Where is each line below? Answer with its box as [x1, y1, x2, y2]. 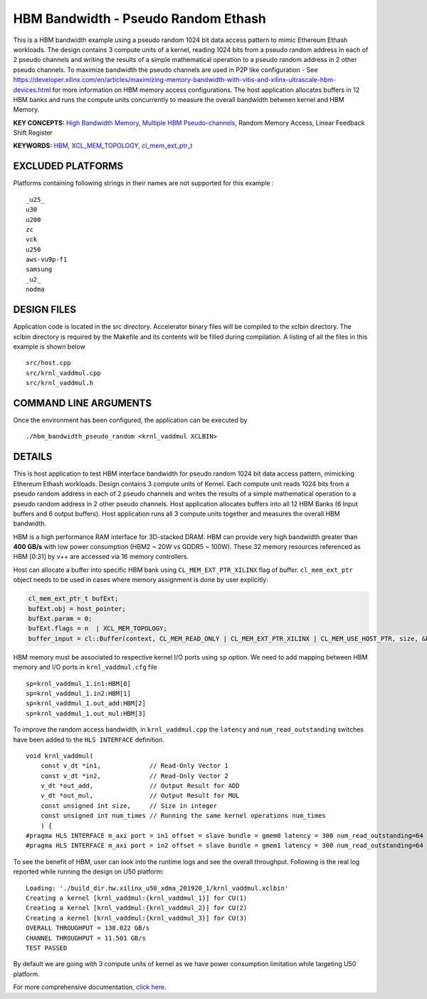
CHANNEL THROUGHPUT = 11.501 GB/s [26, 934, 146, 942]
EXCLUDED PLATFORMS [13, 160, 124, 173]
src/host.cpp [26, 359, 71, 367]
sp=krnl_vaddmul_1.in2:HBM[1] [26, 689, 132, 697]
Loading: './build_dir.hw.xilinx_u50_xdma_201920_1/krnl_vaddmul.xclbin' [26, 884, 289, 892]
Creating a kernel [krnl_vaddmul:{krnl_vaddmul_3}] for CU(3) [26, 913, 248, 922]
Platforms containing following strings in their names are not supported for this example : [13, 179, 274, 188]
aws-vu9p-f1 [26, 255, 68, 264]
